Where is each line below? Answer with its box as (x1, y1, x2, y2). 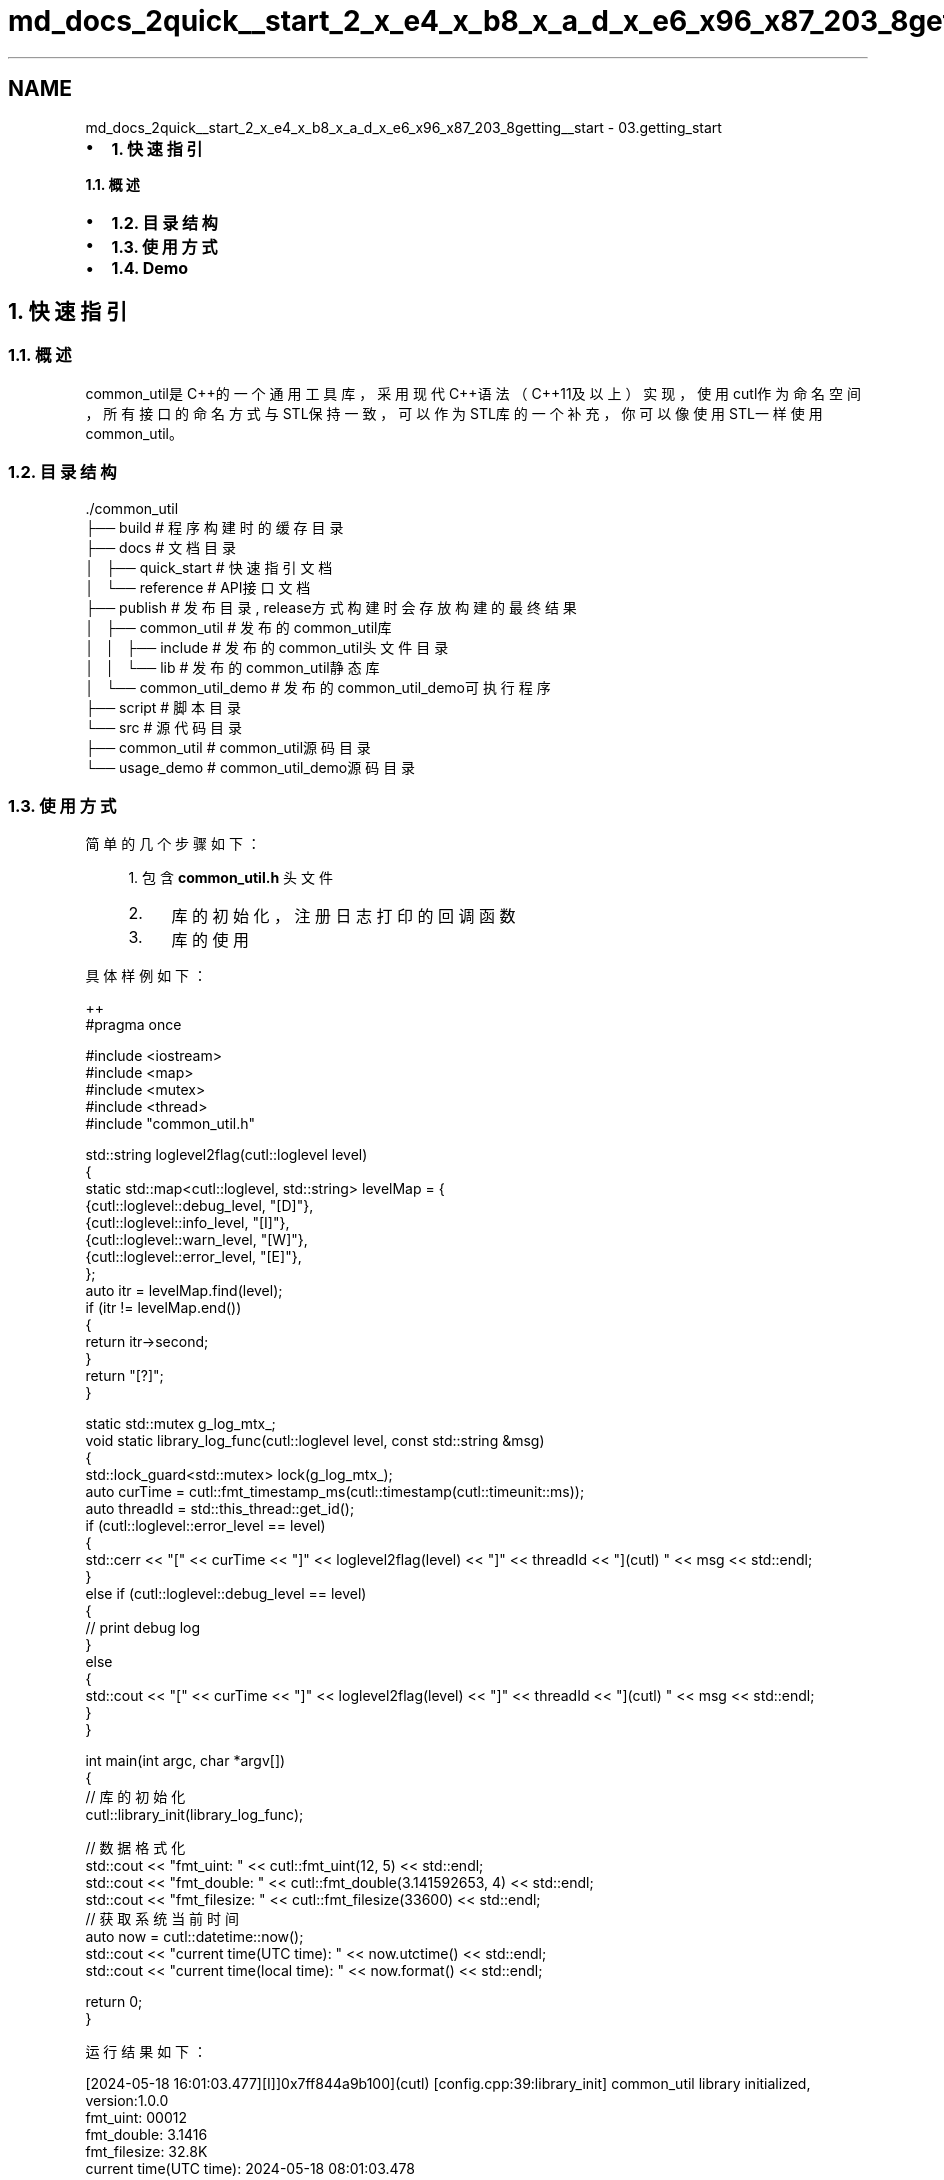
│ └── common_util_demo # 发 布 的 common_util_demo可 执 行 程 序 (85, 678, 551, 696)
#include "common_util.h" (85, 1115, 256, 1133)
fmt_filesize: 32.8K (85, 2143, 208, 2161)
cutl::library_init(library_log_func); (85, 1806, 304, 1824)
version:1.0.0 (85, 2092, 169, 2110)
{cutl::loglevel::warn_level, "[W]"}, (85, 1231, 308, 1249)
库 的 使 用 (171, 930, 249, 951)
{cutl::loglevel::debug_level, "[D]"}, (85, 1197, 314, 1215)
